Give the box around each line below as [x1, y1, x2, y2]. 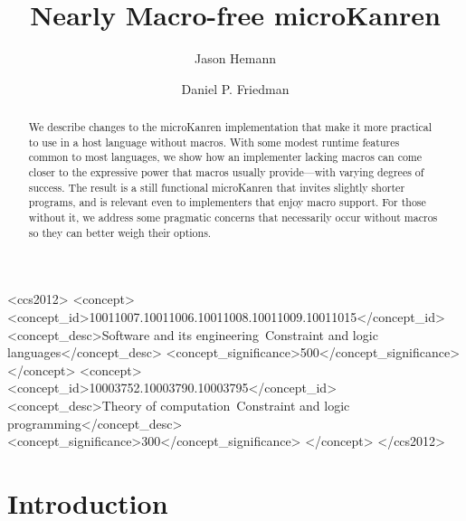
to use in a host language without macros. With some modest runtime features [28, 134, 400, 149]
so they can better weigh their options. [28, 224, 212, 240]
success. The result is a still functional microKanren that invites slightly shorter [28, 179, 405, 194]
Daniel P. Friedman [181, 79, 290, 98]
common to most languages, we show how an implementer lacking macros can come [28, 149, 423, 165]
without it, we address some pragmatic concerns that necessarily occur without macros [28, 210, 438, 225]
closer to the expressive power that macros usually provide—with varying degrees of [28, 165, 424, 180]
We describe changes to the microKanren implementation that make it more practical [28, 119, 432, 135]
